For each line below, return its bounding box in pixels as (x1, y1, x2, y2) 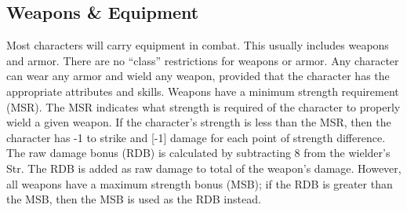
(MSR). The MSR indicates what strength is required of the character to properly (6, 98, 401, 115)
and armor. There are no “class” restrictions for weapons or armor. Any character (6, 52, 399, 68)
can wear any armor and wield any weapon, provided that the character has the (6, 68, 390, 84)
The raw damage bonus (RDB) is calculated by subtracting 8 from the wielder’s (6, 144, 391, 161)
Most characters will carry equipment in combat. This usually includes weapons (6, 37, 389, 53)
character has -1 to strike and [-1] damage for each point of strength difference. (6, 129, 386, 145)
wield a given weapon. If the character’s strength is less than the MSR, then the (6, 114, 391, 130)
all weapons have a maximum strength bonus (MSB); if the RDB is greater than (6, 175, 393, 192)
